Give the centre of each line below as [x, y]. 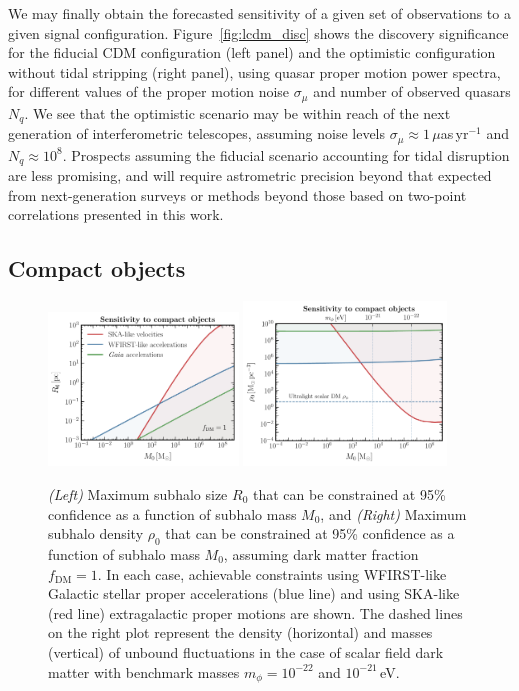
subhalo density [96, 533]
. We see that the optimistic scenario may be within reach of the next [237, 112]
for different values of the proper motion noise [149, 91]
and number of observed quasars [412, 91]
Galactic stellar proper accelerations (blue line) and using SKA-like [254, 593]
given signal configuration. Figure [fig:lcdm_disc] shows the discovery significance [258, 32]
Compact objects [97, 268]
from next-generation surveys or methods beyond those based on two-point [237, 194]
